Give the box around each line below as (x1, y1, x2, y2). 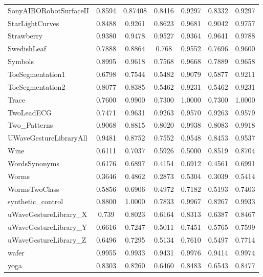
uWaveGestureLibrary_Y (8, 222, 87, 232)
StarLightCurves (8, 17, 59, 28)
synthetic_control (8, 196, 63, 207)
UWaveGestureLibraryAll (8, 132, 87, 143)
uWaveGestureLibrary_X (8, 209, 87, 220)
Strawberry (8, 30, 43, 41)
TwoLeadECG (8, 107, 52, 117)
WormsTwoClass (8, 183, 59, 194)
